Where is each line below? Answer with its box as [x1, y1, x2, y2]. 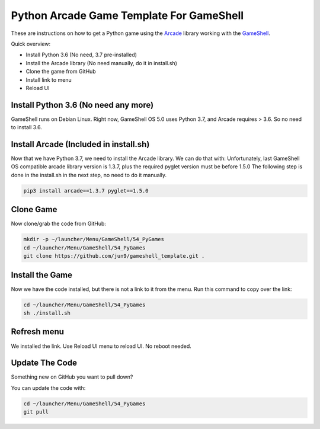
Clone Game [11, 204, 57, 214]
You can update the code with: [11, 384, 86, 391]
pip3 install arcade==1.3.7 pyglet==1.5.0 [23, 187, 149, 194]
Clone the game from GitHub [25, 68, 96, 75]
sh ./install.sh [23, 310, 71, 316]
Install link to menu [25, 76, 72, 83]
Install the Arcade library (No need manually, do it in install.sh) [25, 59, 178, 66]
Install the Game [11, 270, 72, 280]
